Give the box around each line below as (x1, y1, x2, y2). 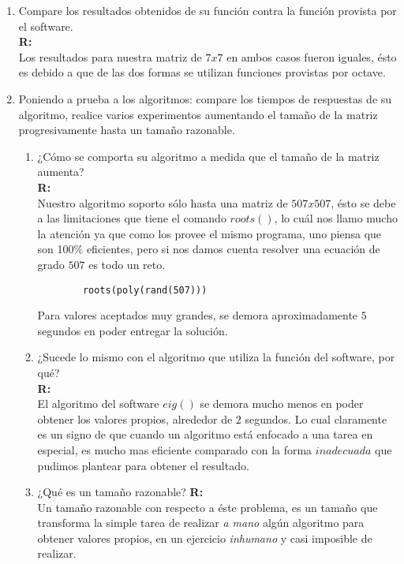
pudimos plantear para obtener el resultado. (37, 457, 249, 473)
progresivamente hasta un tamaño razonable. (18, 121, 235, 138)
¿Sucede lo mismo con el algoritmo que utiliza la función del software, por (37, 349, 395, 365)
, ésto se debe (331, 194, 396, 211)
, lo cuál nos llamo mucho (274, 210, 398, 226)
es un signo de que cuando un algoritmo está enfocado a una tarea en (37, 426, 373, 443)
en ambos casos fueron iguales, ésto (226, 48, 397, 65)
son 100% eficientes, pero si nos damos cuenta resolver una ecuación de (37, 241, 380, 257)
